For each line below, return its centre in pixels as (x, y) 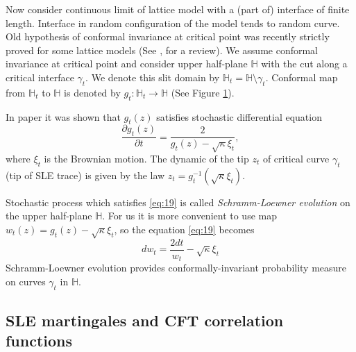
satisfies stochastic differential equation (239, 116)
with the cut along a (304, 64)
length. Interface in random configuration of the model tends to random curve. (173, 23)
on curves (26, 281)
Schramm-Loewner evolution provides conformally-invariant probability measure (176, 268)
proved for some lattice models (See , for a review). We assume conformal (162, 50)
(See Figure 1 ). (203, 92)
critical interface (40, 77)
